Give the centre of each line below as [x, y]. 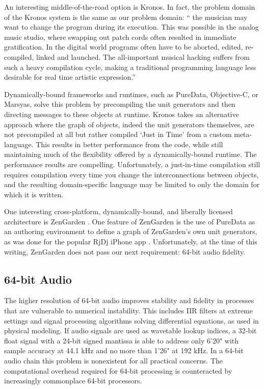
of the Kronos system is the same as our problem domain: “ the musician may [126, 17]
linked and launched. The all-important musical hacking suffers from [143, 56]
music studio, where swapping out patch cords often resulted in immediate [120, 37]
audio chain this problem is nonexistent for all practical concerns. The [114, 361]
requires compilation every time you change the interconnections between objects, [131, 174]
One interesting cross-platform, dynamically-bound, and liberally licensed [118, 211]
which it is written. [34, 194]
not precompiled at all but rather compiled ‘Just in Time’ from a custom [118, 134]
